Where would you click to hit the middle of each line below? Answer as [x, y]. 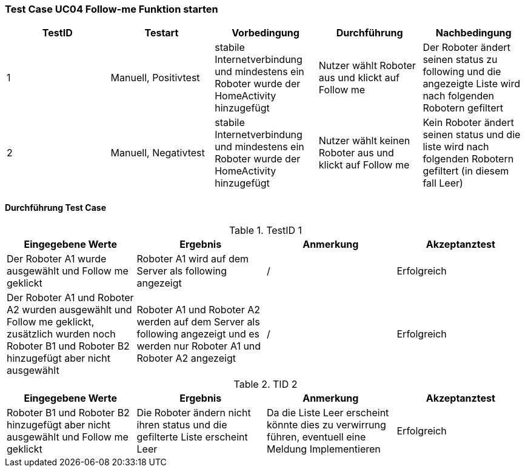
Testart [162, 33]
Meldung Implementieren [324, 449]
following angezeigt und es [198, 334]
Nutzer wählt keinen [364, 141]
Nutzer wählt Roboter [367, 66]
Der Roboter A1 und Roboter [70, 297]
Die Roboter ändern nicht [194, 412]
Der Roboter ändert [466, 48]
